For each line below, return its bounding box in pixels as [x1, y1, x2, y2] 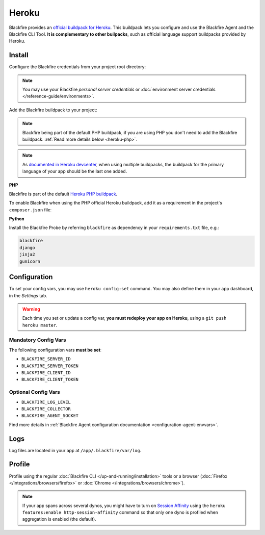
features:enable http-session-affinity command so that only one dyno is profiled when [22, 510, 218, 515]
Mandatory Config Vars [9, 336, 66, 343]
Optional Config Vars [9, 389, 60, 396]
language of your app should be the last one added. [22, 168, 127, 174]
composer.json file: [9, 206, 52, 213]
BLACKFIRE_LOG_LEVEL [21, 399, 71, 405]
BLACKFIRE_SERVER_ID [21, 356, 71, 362]
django [19, 245, 35, 250]
